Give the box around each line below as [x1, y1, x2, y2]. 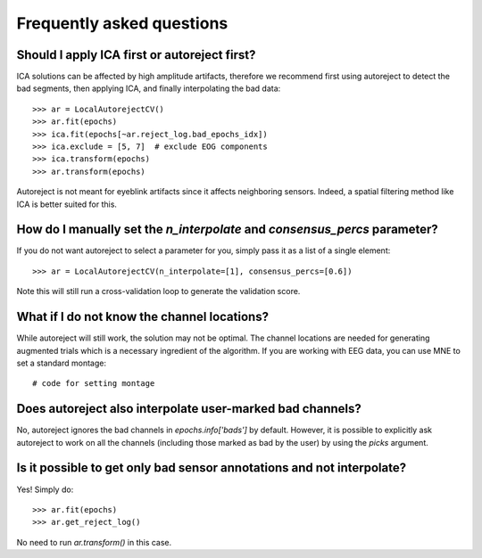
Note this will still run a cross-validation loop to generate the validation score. [16, 286, 301, 297]
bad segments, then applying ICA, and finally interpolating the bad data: [16, 83, 281, 94]
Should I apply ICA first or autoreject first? [16, 47, 256, 62]
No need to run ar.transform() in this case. [16, 537, 172, 547]
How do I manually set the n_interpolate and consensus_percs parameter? [16, 222, 439, 237]
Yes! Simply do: [16, 484, 74, 495]
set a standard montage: [16, 357, 107, 368]
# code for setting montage [32, 379, 155, 389]
